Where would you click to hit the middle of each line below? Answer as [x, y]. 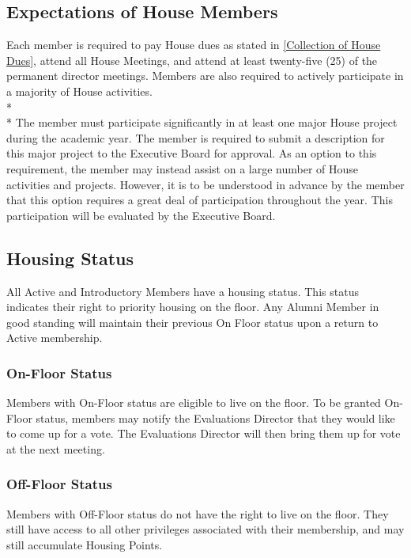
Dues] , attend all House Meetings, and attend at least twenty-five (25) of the [192, 60]
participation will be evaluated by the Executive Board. [141, 215]
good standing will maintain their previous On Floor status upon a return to [192, 322]
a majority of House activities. [79, 91]
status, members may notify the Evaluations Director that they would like [215, 418]
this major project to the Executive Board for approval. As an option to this [192, 153]
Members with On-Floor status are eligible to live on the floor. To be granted [194, 402]
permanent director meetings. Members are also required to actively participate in [205, 76]
